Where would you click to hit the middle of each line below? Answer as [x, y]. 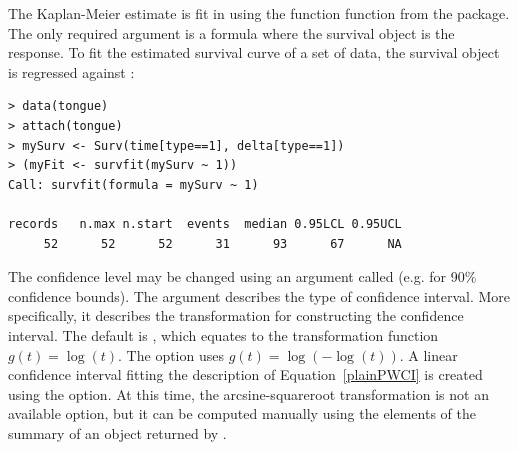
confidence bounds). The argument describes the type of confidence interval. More [259, 295]
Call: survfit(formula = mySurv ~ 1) [133, 184]
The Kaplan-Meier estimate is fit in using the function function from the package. [259, 13]
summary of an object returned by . [117, 432]
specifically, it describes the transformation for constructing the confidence [236, 315]
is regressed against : [71, 71]
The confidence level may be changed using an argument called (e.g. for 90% [242, 276]
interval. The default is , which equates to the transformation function [223, 334]
